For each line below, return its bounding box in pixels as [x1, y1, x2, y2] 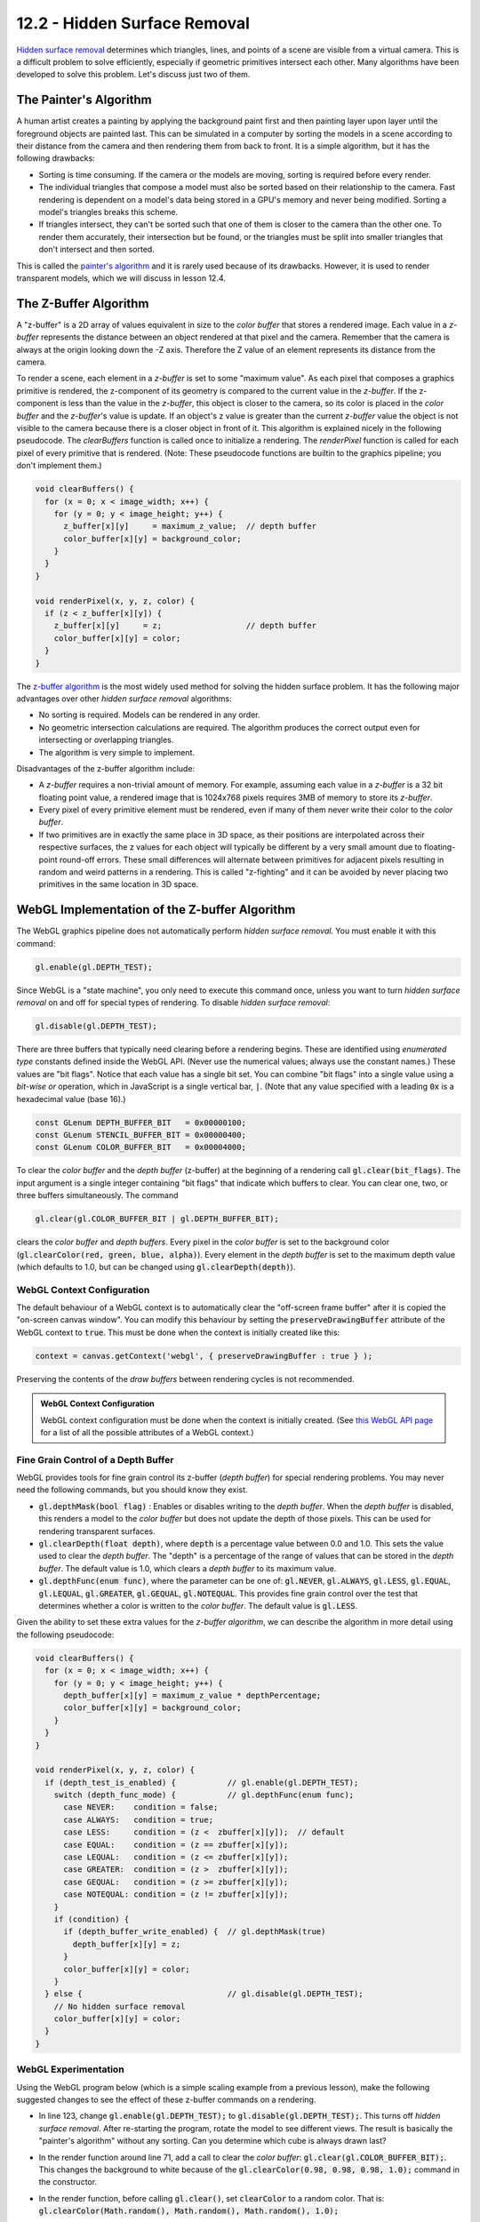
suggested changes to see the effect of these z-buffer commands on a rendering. [16, 2094, 316, 2105]
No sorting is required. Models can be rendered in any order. [38, 709, 261, 720]
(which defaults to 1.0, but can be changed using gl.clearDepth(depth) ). [16, 1261, 296, 1272]
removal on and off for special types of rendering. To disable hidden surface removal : [16, 997, 331, 1008]
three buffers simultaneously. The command [16, 1190, 179, 1201]
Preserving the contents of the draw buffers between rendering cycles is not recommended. [16, 1373, 355, 1384]
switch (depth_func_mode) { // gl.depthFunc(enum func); [53, 1790, 355, 1800]
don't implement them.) [16, 460, 102, 471]
